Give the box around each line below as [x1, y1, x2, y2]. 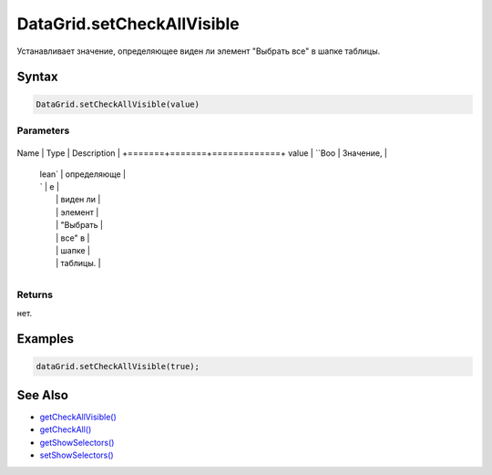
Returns [16, 288, 54, 301]
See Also [16, 387, 68, 403]
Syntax [16, 69, 58, 85]
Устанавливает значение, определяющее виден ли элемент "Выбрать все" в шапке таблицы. [16, 46, 381, 57]
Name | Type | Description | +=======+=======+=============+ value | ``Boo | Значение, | [16, 148, 387, 159]
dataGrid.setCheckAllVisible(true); [36, 361, 200, 371]
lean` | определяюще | [39, 169, 127, 180]
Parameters [16, 124, 70, 137]
